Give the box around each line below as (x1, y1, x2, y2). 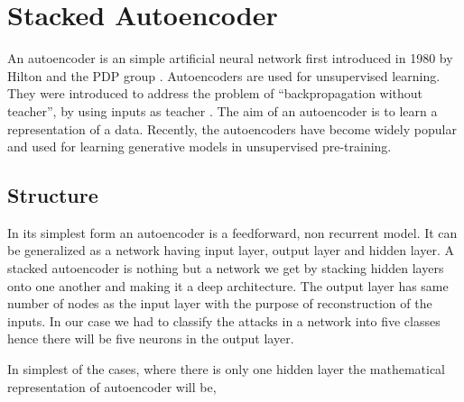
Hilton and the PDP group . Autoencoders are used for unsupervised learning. (7, 66, 441, 85)
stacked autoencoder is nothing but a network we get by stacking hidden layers (7, 259, 444, 278)
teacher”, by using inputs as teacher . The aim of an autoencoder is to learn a (7, 101, 438, 120)
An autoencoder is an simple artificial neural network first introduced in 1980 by (7, 49, 453, 68)
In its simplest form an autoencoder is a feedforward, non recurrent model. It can (7, 223, 458, 242)
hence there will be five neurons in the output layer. (7, 329, 294, 348)
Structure (7, 181, 98, 209)
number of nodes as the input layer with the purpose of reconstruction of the (7, 294, 432, 313)
